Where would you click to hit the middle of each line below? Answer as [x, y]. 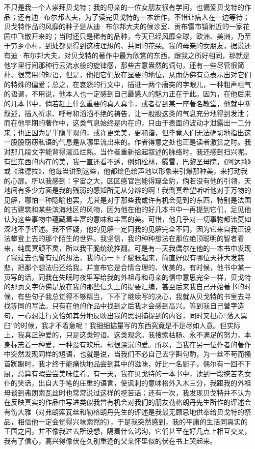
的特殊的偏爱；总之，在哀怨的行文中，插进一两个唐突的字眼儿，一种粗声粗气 [127, 84]
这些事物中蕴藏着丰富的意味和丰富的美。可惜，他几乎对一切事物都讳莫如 [134, 219]
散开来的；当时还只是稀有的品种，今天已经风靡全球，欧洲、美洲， [131, 36]
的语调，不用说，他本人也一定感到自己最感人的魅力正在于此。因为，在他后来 [127, 94]
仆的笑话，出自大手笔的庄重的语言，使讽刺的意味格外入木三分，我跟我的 [121, 383]
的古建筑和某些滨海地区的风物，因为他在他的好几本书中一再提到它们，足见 [124, 209]
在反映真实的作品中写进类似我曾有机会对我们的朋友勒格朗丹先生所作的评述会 [127, 402]
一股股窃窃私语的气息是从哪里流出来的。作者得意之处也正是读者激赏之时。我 [127, 142]
